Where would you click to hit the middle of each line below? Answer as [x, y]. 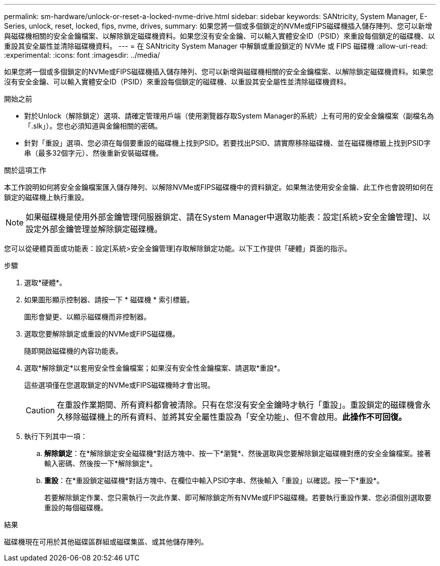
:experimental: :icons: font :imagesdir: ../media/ [82, 55]
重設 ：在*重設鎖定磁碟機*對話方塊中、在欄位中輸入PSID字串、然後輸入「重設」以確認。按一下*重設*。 [214, 480]
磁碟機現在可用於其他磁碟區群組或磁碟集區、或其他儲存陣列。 [106, 542]
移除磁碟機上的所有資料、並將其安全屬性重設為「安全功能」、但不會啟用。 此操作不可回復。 [236, 417]
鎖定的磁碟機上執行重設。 [46, 197]
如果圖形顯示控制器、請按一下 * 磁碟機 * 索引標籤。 [109, 300]
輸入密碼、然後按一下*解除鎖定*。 [101, 463]
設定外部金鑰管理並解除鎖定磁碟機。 [94, 229]
